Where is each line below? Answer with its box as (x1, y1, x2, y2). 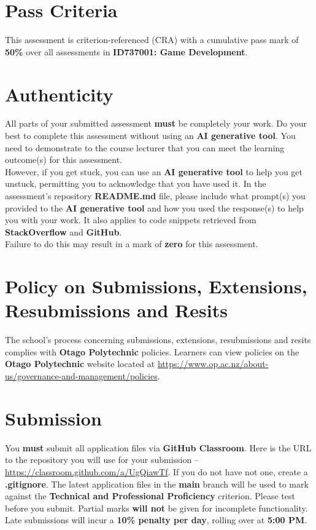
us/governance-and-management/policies (5, 370, 158, 382)
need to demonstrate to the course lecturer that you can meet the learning (5, 141, 285, 154)
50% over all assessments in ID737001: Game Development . (5, 45, 248, 58)
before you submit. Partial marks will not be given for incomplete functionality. (5, 501, 308, 514)
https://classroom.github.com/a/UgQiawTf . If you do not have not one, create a (5, 465, 308, 478)
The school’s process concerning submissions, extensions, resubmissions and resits (5, 333, 311, 346)
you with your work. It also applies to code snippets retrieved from (5, 213, 256, 226)
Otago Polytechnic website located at (5, 357, 155, 370)
